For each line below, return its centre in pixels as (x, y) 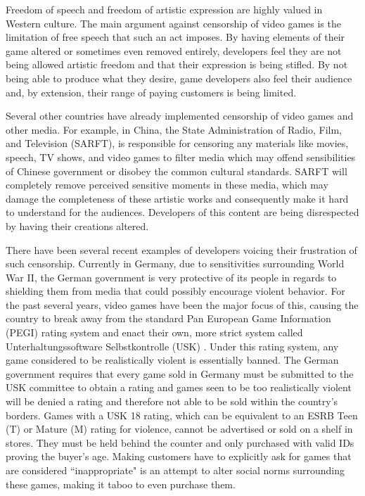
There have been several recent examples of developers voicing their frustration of (181, 249)
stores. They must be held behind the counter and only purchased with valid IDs (180, 442)
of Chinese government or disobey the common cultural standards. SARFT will (177, 171)
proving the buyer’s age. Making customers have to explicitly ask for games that (179, 456)
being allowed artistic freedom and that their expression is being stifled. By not (177, 64)
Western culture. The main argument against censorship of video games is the (173, 23)
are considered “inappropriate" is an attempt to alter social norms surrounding (175, 470)
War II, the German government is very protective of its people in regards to (171, 277)
